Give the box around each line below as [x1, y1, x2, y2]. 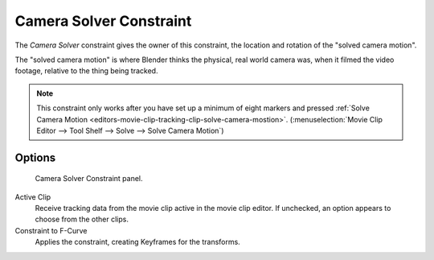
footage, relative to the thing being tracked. [14, 66, 158, 76]
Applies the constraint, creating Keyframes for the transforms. [35, 237, 240, 247]
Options [14, 151, 56, 164]
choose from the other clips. [35, 214, 129, 225]
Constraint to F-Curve [14, 225, 88, 235]
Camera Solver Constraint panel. [35, 174, 143, 184]
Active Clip [14, 192, 51, 201]
